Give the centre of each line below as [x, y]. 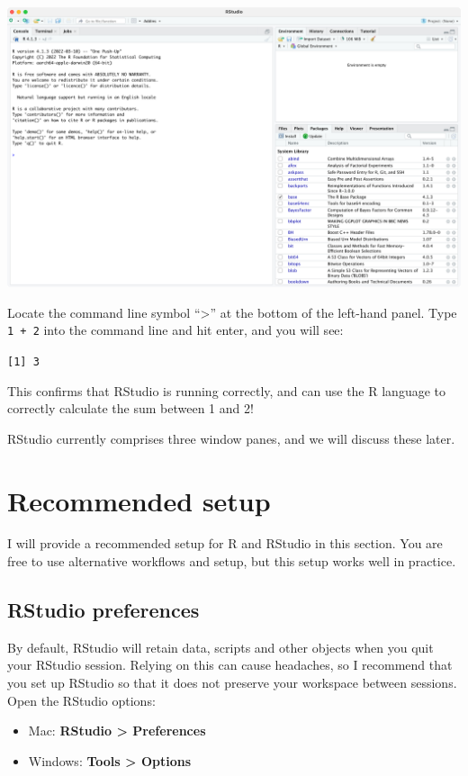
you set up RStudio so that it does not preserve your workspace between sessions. [232, 683]
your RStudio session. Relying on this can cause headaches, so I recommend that [230, 665]
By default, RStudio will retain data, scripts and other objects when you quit [220, 647]
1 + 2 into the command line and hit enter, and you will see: [175, 330]
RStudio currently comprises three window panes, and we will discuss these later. [231, 438]
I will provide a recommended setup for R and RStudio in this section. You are [225, 543]
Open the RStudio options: [81, 700]
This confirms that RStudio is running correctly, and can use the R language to [226, 390]
